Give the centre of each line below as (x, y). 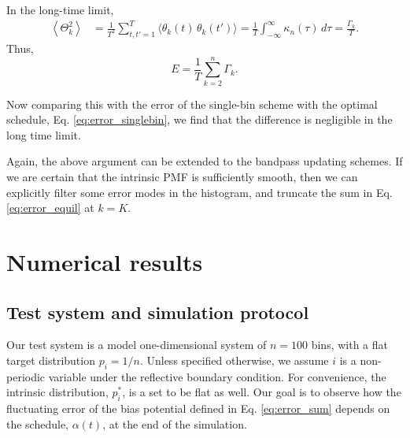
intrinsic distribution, (57, 392)
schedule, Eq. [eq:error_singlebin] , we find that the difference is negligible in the (199, 119)
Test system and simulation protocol (158, 312)
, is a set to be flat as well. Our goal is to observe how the (262, 392)
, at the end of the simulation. (175, 423)
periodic (26, 376)
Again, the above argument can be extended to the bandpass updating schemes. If (205, 161)
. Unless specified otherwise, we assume (234, 360)
